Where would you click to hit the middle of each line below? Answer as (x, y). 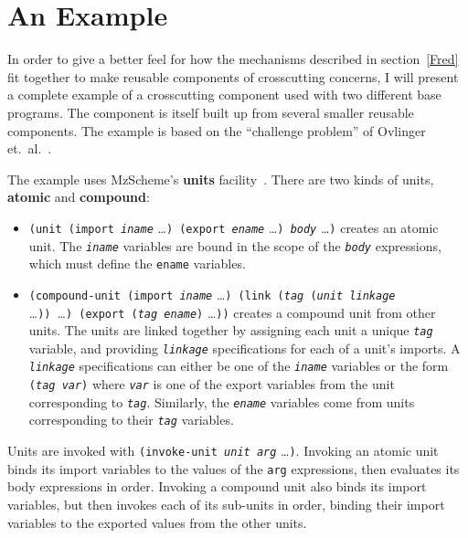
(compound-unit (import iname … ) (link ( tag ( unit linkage (212, 294)
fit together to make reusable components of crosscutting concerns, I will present (233, 76)
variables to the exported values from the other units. (157, 522)
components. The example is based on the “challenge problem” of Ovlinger (217, 130)
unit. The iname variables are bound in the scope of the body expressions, (235, 245)
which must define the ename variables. (137, 264)
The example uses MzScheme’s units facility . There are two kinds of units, (221, 179)
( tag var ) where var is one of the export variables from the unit (212, 384)
